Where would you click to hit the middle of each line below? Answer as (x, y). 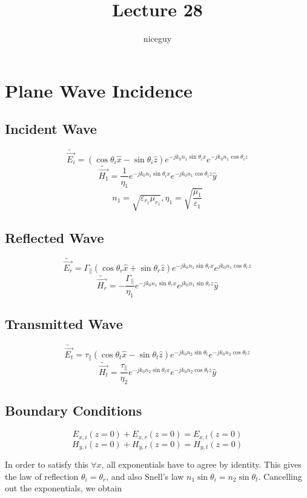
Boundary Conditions (74, 410)
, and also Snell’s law (145, 476)
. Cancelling (280, 476)
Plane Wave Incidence (99, 90)
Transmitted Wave (64, 324)
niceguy (157, 38)
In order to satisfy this (47, 464)
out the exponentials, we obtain (63, 488)
